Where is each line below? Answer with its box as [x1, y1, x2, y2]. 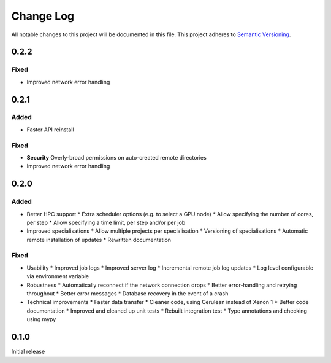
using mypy [26, 316, 56, 323]
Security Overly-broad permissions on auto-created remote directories [26, 154, 207, 161]
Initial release [11, 348, 45, 356]
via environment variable [26, 273, 89, 280]
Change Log [11, 9, 75, 23]
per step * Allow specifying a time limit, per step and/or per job [26, 219, 186, 226]
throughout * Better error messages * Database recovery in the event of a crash [26, 290, 229, 297]
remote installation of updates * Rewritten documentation [26, 236, 172, 243]
